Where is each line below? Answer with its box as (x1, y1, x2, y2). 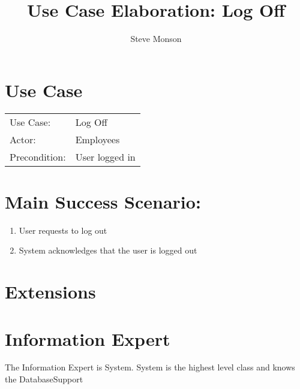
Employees (75, 132, 120, 146)
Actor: (10, 132, 36, 146)
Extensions (5, 279, 96, 304)
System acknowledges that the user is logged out (19, 244, 197, 257)
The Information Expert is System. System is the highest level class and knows (5, 361, 295, 373)
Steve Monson (130, 32, 182, 45)
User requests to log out (19, 224, 107, 236)
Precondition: (10, 149, 66, 164)
